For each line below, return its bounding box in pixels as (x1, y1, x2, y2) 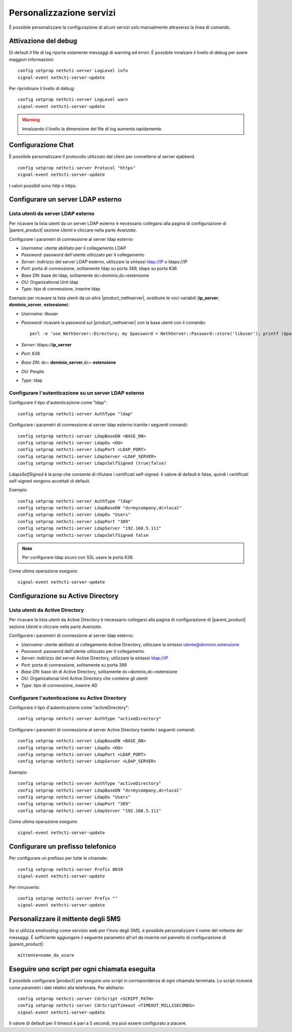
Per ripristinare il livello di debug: (9, 86, 75, 91)
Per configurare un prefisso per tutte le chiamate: (9, 855, 108, 861)
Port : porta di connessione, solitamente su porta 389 (21, 662, 128, 668)
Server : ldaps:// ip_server (21, 342, 72, 347)
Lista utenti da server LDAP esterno (9, 210, 95, 217)
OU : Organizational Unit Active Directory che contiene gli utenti (21, 675, 148, 681)
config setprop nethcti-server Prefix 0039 (18, 867, 123, 872)
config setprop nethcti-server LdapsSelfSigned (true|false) (18, 460, 166, 466)
